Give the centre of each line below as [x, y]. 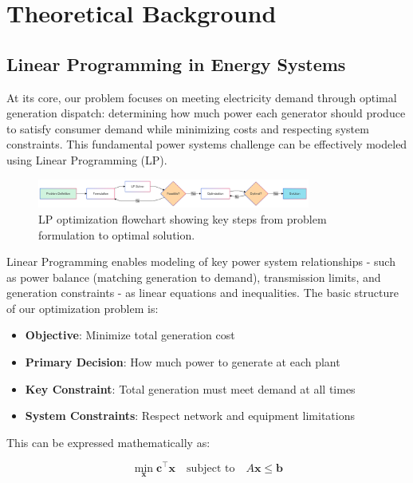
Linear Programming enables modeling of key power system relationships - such [201, 261]
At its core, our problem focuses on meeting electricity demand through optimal [202, 97]
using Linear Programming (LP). [87, 159]
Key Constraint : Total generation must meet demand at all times [190, 388]
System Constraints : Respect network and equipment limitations [190, 416]
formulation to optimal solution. [117, 234]
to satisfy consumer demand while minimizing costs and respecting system [188, 128]
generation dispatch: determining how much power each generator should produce [206, 113]
